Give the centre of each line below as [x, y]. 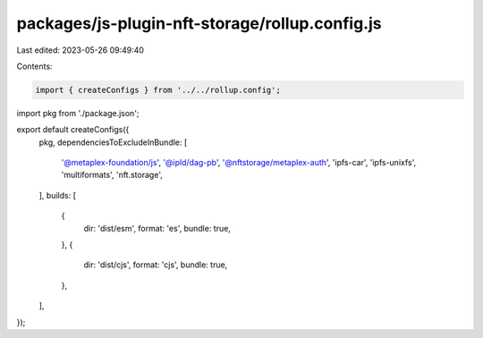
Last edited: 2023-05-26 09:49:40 [80, 50]
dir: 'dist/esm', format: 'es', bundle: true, [157, 228]
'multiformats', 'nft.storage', [112, 175]
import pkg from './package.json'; [78, 113]
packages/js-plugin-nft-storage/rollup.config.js [199, 23]
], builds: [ [57, 195]
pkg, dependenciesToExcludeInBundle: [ [113, 142]
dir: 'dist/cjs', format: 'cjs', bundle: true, [156, 265]
